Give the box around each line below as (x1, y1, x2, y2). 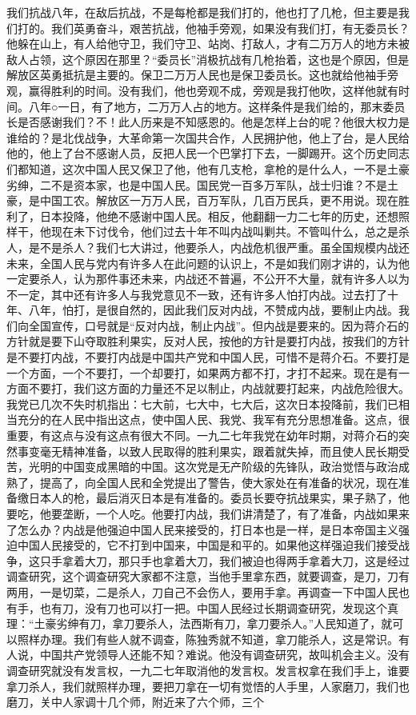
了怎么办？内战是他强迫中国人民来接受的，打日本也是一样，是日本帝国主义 (6, 521, 398, 537)
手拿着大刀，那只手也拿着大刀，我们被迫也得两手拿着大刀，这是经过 (50, 552, 410, 569)
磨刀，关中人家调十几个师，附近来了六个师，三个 (6, 693, 264, 710)
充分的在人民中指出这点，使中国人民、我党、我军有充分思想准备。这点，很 (17, 411, 410, 428)
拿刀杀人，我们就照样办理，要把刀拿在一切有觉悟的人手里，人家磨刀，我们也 (6, 677, 410, 694)
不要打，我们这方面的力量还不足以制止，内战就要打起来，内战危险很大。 (28, 380, 410, 397)
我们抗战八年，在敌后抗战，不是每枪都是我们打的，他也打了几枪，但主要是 (6, 4, 398, 20)
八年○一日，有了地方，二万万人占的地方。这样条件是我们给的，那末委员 (28, 98, 406, 114)
